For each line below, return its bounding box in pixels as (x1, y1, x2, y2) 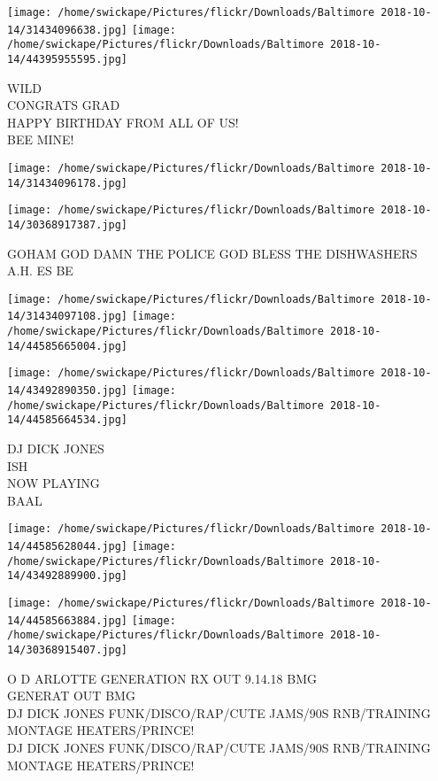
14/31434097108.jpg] (7, 310, 128, 323)
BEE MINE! (7, 130, 74, 149)
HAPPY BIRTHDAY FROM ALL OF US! (7, 112, 239, 131)
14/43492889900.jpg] (7, 569, 128, 583)
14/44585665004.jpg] (7, 339, 128, 352)
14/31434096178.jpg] (7, 176, 128, 189)
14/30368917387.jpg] (7, 218, 128, 231)
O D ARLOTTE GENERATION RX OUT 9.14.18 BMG (7, 669, 317, 687)
